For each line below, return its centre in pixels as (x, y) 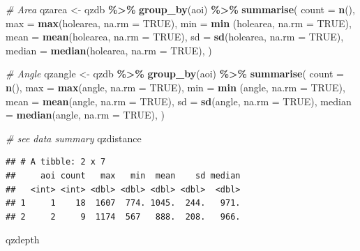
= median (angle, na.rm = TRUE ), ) (85, 115)
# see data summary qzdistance (74, 138)
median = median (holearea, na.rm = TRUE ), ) (109, 50)
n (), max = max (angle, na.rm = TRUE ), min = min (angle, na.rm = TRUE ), (175, 87)
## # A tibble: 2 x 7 (56, 162)
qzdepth (23, 239)
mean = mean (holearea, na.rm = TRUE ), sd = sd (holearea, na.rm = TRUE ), (175, 37)
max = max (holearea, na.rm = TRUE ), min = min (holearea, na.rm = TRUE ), (179, 23)
